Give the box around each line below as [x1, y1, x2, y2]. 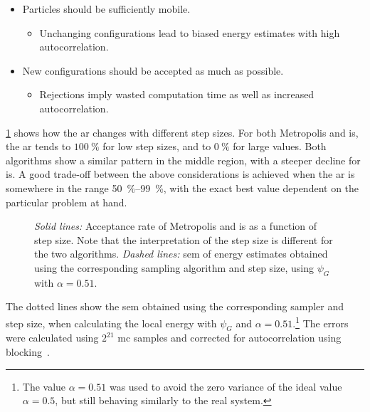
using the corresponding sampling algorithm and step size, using [34, 260, 314, 275]
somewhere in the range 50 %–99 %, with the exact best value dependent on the [6, 180, 359, 195]
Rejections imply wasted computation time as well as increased [39, 87, 314, 102]
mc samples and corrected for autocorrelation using [117, 330, 342, 345]
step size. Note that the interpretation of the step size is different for [34, 232, 333, 247]
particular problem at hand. [6, 194, 127, 209]
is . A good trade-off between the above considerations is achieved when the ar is [6, 167, 355, 181]
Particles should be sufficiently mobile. [22, 1, 191, 16]
